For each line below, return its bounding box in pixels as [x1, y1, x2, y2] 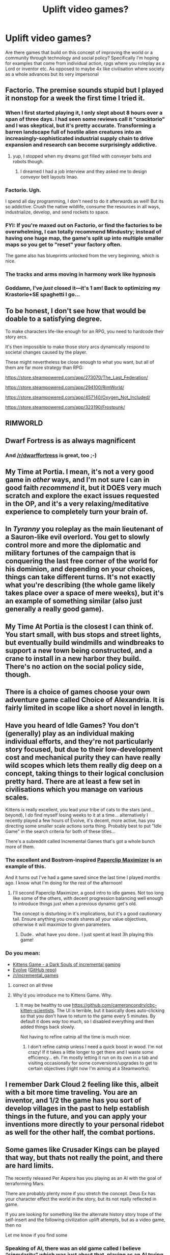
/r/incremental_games [12, 972, 59, 978]
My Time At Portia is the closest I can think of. [5, 622, 154, 631]
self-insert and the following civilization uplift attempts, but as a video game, [5, 1217, 165, 1223]
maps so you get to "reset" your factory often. [5, 241, 122, 248]
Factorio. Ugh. [5, 186, 42, 193]
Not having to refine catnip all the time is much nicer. [20, 1033, 131, 1040]
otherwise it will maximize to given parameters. [12, 921, 111, 927]
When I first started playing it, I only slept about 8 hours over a [5, 109, 163, 116]
